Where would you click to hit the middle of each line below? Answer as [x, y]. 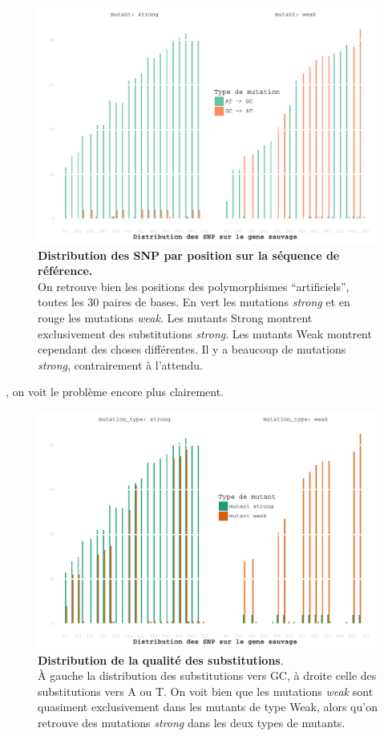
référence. [65, 271]
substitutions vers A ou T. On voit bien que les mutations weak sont [206, 691]
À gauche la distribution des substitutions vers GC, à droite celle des [207, 675]
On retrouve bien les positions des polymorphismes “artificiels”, [194, 286]
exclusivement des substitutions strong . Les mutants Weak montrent [205, 333]
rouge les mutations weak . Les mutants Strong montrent [175, 318]
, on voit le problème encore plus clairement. [115, 392]
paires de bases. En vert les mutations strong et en [226, 302]
